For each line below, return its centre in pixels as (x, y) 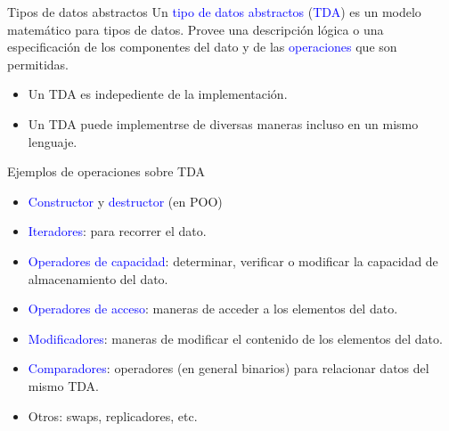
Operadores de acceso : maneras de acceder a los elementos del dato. (213, 309)
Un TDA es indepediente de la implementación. (158, 94)
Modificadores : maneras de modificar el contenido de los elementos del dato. (235, 338)
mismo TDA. (63, 385)
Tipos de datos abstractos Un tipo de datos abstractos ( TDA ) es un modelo (214, 12)
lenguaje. (53, 141)
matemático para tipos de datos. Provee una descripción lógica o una (196, 29)
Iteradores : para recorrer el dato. (117, 231)
